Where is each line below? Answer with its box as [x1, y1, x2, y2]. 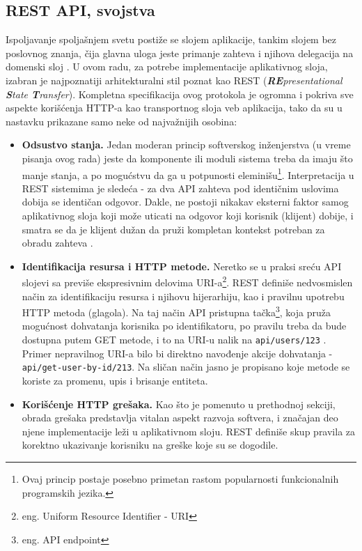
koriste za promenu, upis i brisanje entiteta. [22, 373, 208, 387]
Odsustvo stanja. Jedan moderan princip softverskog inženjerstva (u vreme [22, 137, 351, 152]
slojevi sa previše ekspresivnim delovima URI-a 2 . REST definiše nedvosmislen [22, 273, 353, 290]
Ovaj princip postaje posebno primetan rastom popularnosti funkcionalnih [22, 471, 339, 486]
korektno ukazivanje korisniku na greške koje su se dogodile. [22, 437, 278, 452]
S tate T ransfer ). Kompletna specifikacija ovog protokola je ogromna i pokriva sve [6, 86, 354, 101]
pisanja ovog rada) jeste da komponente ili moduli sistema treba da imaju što [22, 150, 353, 165]
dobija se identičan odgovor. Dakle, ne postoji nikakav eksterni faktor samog [22, 194, 349, 209]
